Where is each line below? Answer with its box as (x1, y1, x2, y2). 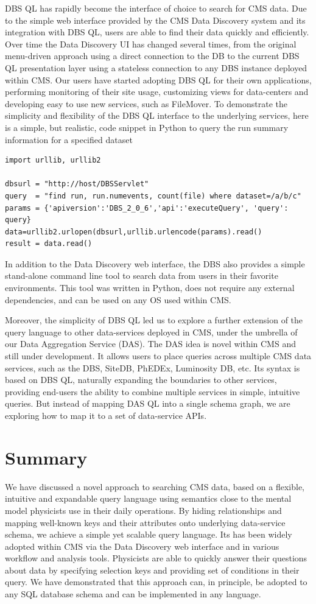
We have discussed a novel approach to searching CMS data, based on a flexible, (5, 480, 304, 493)
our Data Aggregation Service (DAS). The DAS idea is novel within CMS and (5, 337, 296, 350)
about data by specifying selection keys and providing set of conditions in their (5, 563, 300, 576)
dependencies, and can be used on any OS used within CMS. (5, 293, 231, 306)
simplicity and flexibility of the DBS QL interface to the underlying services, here (5, 109, 309, 122)
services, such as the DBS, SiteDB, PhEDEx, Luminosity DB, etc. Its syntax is (5, 361, 300, 374)
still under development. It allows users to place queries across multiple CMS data (5, 349, 312, 362)
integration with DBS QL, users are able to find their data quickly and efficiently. (5, 26, 309, 38)
